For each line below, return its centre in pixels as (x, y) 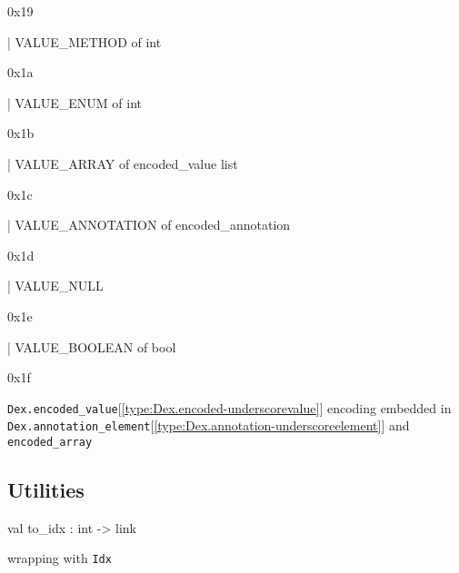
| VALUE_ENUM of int (75, 102)
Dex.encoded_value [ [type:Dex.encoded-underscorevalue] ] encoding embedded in (229, 407)
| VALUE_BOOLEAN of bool (92, 346)
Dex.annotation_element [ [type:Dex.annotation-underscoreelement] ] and (209, 425)
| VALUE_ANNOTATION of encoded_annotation (149, 225)
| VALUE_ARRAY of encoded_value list (123, 163)
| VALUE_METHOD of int (85, 41)
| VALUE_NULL (55, 286)
